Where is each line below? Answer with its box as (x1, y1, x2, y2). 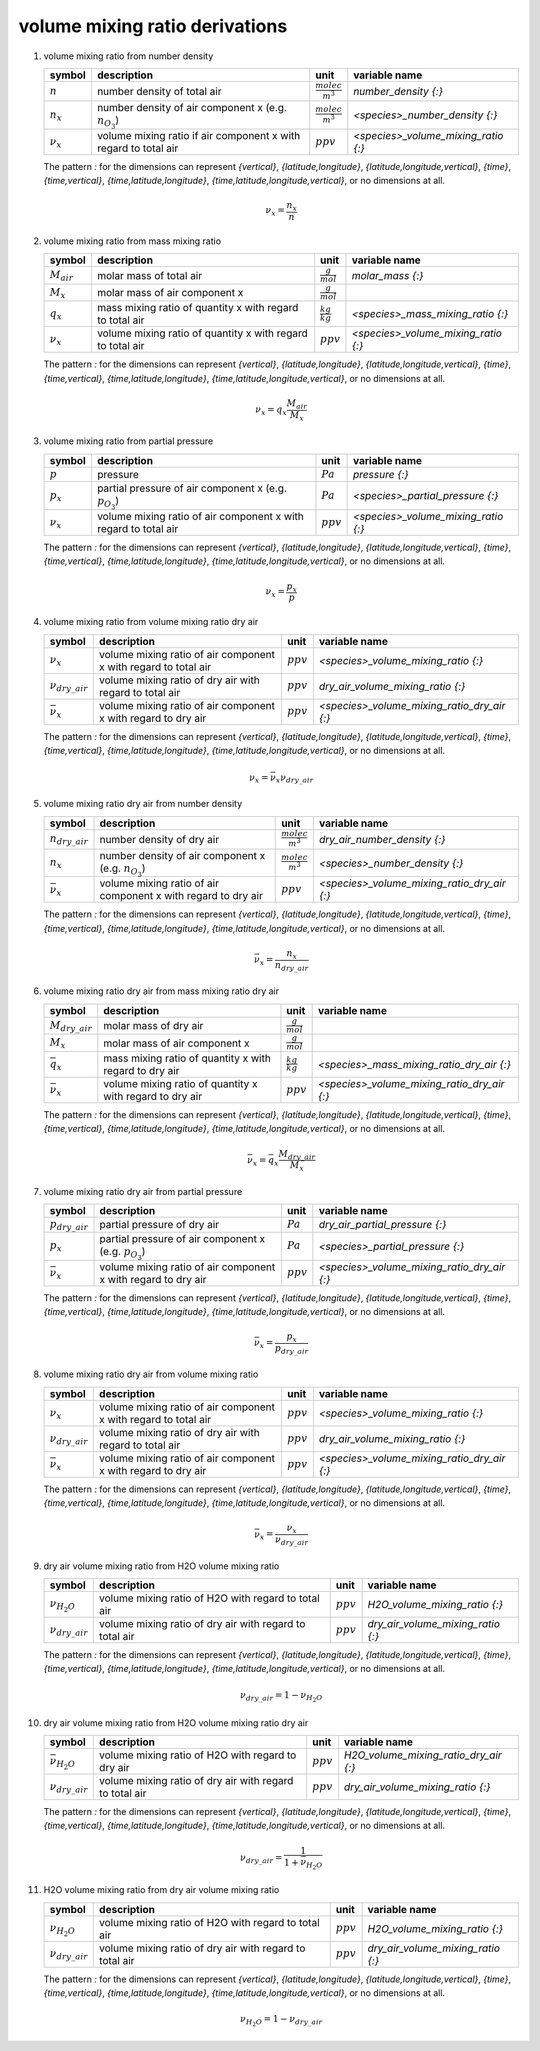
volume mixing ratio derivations (18, 15, 288, 37)
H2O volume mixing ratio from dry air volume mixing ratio (43, 1884, 280, 1896)
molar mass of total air (96, 268, 203, 282)
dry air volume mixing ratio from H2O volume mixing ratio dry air (43, 1716, 309, 1729)
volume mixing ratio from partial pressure (43, 435, 214, 447)
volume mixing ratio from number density (43, 50, 214, 62)
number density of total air (96, 84, 222, 98)
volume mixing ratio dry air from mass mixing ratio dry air (43, 985, 280, 997)
